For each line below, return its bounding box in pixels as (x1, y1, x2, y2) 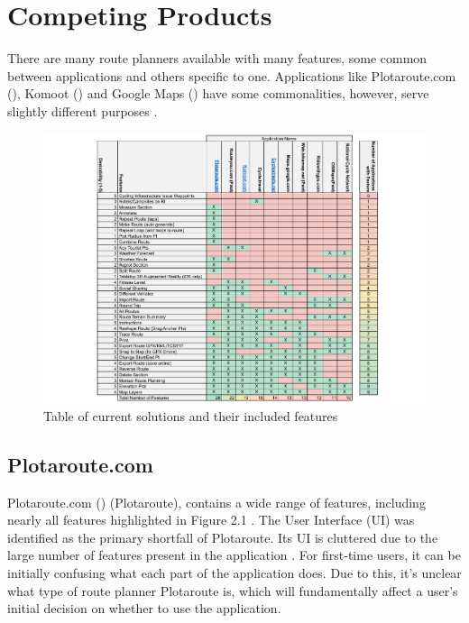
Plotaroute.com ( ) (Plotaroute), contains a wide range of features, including (7, 492, 426, 511)
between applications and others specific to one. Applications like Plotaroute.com (7, 66, 456, 85)
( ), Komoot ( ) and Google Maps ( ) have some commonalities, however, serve (7, 84, 429, 103)
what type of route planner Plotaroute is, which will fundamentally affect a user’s (7, 581, 458, 600)
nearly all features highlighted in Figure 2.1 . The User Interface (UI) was (7, 510, 415, 529)
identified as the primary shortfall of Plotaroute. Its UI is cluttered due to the (7, 527, 438, 546)
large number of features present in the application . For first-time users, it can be (7, 545, 461, 564)
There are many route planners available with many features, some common (7, 49, 428, 68)
